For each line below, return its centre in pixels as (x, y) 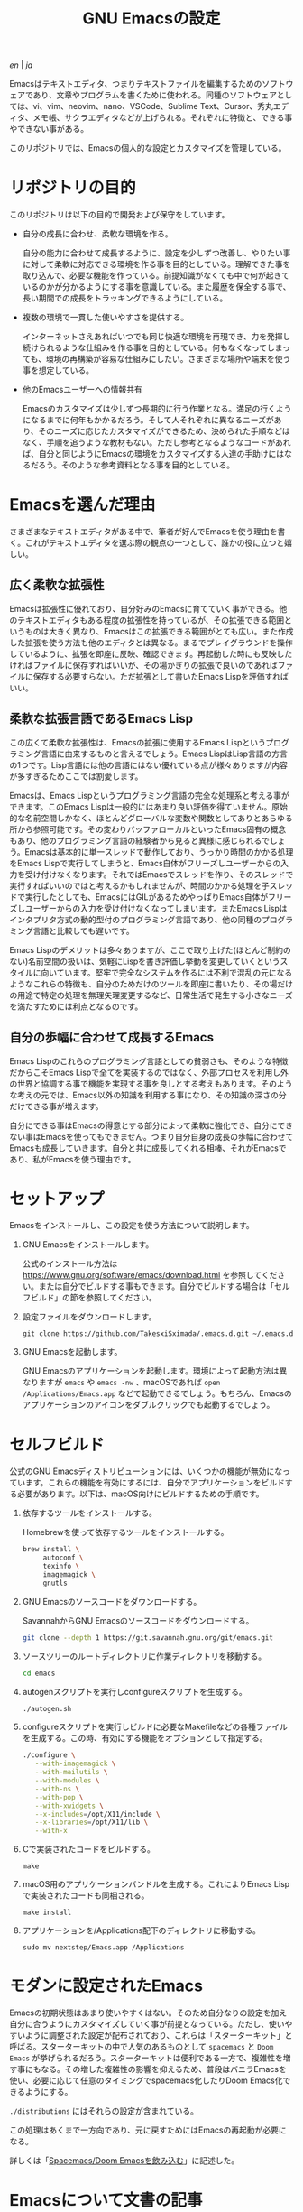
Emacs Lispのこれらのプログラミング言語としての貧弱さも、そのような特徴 (149, 1060)
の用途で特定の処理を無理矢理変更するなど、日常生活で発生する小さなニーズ (151, 995)
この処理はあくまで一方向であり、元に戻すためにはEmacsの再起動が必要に (148, 2130)
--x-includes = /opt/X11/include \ (97, 1814)
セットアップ (57, 1199)
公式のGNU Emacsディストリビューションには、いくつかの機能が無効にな (146, 1471)
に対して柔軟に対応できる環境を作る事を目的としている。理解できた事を (156, 264)
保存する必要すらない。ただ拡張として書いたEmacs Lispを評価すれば (161, 676)
